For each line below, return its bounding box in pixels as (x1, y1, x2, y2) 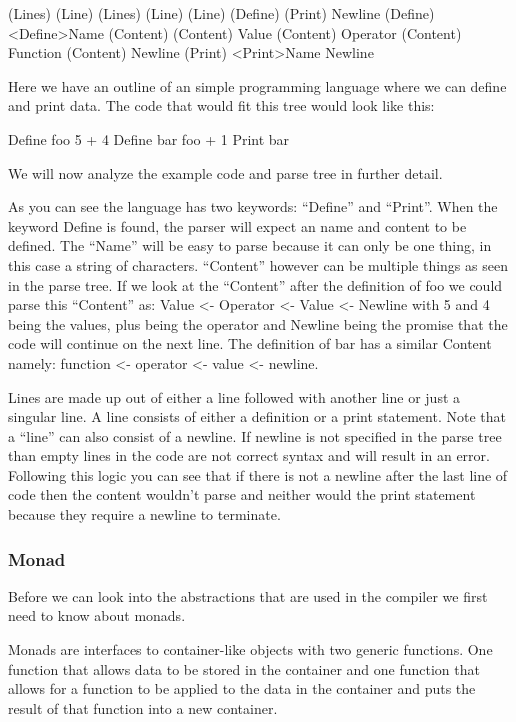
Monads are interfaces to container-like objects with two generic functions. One (8, 639, 493, 660)
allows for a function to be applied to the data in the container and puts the (8, 678, 476, 699)
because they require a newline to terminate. (8, 504, 281, 525)
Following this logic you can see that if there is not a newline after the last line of (8, 464, 508, 485)
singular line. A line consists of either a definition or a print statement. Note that (8, 406, 506, 427)
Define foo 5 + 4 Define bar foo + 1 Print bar (8, 128, 290, 149)
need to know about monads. (8, 605, 186, 626)
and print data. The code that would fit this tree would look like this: (8, 95, 435, 116)
